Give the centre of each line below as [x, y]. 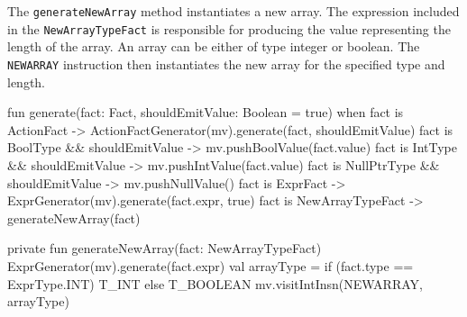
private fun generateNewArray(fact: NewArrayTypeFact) [165, 248]
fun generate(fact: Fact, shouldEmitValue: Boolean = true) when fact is [206, 112]
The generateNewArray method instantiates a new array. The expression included [233, 11]
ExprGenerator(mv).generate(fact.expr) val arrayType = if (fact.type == [211, 265]
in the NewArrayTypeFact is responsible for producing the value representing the [229, 28]
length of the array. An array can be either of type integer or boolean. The [214, 46]
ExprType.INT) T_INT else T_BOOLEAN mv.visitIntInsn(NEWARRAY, [215, 283]
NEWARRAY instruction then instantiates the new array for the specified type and [226, 63]
